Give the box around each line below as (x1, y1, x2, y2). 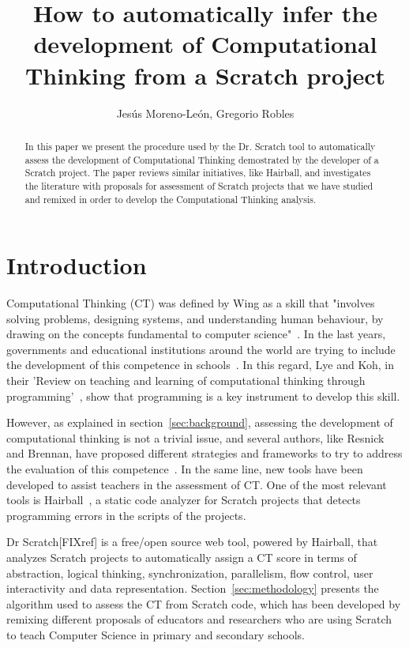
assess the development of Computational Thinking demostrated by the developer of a (24, 153, 379, 166)
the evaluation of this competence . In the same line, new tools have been (6, 461, 363, 477)
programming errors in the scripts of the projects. (6, 507, 246, 523)
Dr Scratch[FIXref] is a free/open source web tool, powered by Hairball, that (6, 533, 378, 550)
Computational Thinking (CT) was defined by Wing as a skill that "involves (6, 295, 375, 311)
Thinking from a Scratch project (24, 58, 386, 91)
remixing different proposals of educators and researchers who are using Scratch (6, 611, 392, 627)
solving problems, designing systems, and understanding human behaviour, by (6, 310, 384, 326)
